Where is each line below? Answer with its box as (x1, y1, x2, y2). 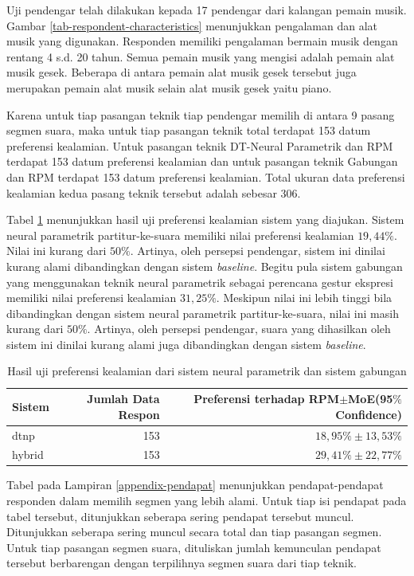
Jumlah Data (87, 390, 160, 407)
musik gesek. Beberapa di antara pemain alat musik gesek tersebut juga (6, 64, 357, 80)
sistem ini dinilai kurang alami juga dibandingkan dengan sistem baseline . (6, 335, 366, 352)
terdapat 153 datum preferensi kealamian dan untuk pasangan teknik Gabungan (6, 153, 398, 170)
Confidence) (335, 406, 402, 422)
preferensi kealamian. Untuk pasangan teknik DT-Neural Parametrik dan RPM (6, 137, 393, 154)
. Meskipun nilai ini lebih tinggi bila (216, 289, 393, 306)
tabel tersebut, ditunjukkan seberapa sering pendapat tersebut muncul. (6, 507, 354, 524)
